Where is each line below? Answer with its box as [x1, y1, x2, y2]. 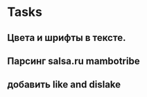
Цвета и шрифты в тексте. [7, 32, 126, 44]
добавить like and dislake [7, 79, 121, 91]
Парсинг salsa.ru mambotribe [7, 55, 140, 67]
